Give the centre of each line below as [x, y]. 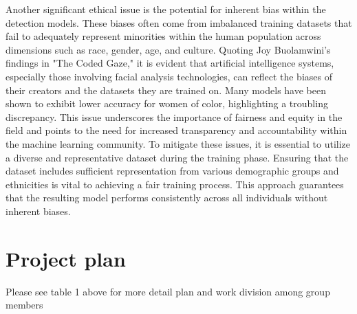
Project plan [66, 258]
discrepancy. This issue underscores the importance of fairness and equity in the [174, 116]
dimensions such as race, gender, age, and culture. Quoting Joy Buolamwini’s [168, 49]
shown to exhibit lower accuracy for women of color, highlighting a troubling [167, 103]
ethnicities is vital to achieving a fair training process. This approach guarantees [175, 184]
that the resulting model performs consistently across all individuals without [167, 198]
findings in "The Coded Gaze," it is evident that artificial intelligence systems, [170, 63]
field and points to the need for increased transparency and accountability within [176, 130]
